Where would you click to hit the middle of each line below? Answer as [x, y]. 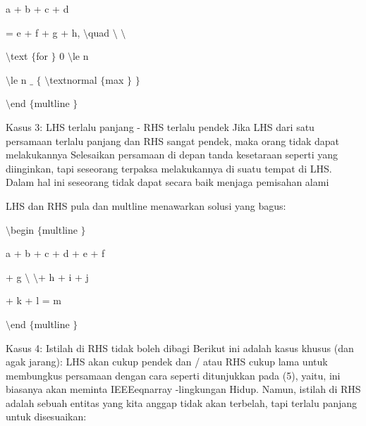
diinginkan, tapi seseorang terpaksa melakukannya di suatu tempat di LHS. [169, 168]
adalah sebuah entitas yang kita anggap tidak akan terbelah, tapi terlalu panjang [182, 402]
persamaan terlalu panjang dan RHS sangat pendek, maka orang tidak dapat [173, 140]
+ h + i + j [63, 276]
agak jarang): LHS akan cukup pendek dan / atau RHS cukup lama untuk [167, 362]
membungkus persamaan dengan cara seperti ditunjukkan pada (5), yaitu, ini [173, 375]
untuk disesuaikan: [46, 416]
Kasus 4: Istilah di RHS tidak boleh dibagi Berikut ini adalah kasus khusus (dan [180, 347]
